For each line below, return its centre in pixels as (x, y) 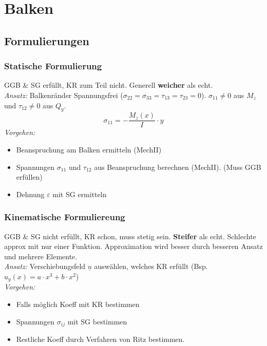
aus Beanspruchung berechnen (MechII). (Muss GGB (178, 167)
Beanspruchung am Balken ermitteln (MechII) (89, 150)
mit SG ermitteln (80, 194)
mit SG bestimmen (97, 321)
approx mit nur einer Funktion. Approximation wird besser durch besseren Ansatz (133, 246)
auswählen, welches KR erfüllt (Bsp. (151, 266)
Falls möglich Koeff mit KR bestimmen (78, 304)
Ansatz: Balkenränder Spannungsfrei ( (64, 95)
